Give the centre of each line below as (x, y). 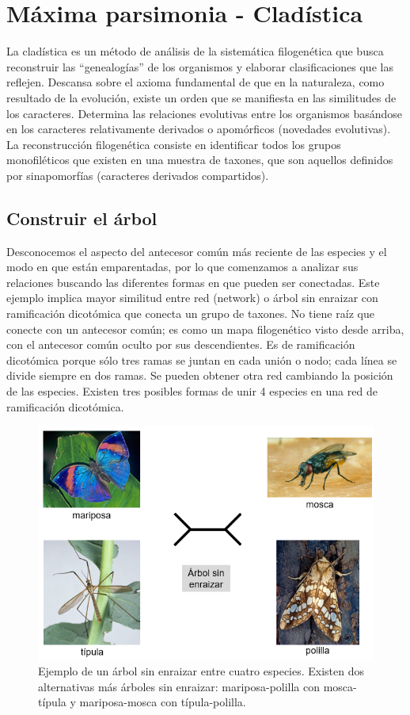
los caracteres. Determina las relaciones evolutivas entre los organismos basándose (205, 113)
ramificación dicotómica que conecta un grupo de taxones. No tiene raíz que (190, 314)
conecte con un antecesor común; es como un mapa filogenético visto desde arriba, (205, 329)
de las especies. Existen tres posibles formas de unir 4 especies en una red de (192, 391)
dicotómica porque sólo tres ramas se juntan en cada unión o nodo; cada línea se (202, 359)
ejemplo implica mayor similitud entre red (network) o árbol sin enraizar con (192, 298)
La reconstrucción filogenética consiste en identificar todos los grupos (174, 144)
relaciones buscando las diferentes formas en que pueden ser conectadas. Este (193, 282)
